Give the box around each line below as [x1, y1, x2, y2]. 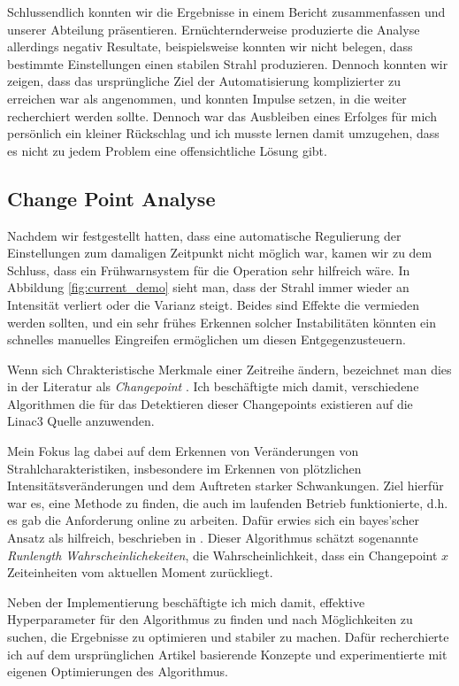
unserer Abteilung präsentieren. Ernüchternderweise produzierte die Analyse [7, 19, 420, 38]
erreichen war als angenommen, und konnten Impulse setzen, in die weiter [7, 89, 407, 107]
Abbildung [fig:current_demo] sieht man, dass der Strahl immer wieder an [7, 278, 409, 297]
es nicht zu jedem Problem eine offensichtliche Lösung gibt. [7, 141, 327, 159]
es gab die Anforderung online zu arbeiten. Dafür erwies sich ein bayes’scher [7, 511, 419, 529]
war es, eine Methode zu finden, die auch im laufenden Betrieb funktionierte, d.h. [7, 493, 448, 512]
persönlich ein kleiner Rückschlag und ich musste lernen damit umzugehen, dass [7, 124, 440, 143]
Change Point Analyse [7, 184, 216, 212]
